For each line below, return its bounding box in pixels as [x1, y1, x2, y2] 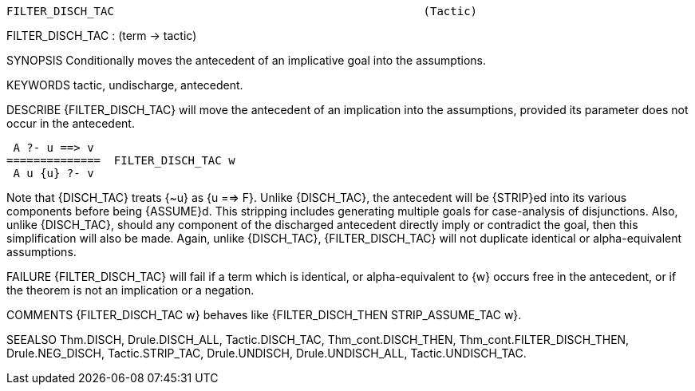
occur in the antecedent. [6, 117, 135, 130]
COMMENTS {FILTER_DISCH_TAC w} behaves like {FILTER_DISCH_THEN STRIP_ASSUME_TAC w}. [6, 308, 522, 322]
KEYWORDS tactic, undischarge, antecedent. [6, 78, 243, 92]
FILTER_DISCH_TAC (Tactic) [6, 5, 478, 18]
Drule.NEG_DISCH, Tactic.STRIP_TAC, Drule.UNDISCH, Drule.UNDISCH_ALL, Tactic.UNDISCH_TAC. [6, 346, 527, 360]
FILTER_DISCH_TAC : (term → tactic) [6, 29, 197, 42]
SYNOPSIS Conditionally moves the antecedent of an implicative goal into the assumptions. [6, 53, 486, 67]
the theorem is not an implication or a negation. [6, 283, 255, 297]
